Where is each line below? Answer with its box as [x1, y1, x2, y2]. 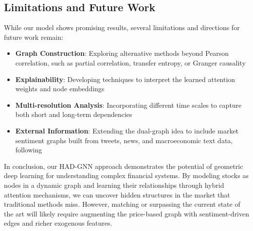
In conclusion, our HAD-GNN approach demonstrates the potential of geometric [4, 161, 243, 171]
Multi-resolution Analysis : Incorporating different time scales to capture [15, 99, 242, 110]
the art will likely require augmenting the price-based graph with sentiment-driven [4, 208, 250, 218]
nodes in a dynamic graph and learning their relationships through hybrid [4, 180, 224, 190]
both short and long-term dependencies [15, 109, 132, 119]
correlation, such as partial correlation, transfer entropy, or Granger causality [15, 57, 246, 67]
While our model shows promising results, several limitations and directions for [4, 22, 240, 33]
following [15, 145, 42, 155]
